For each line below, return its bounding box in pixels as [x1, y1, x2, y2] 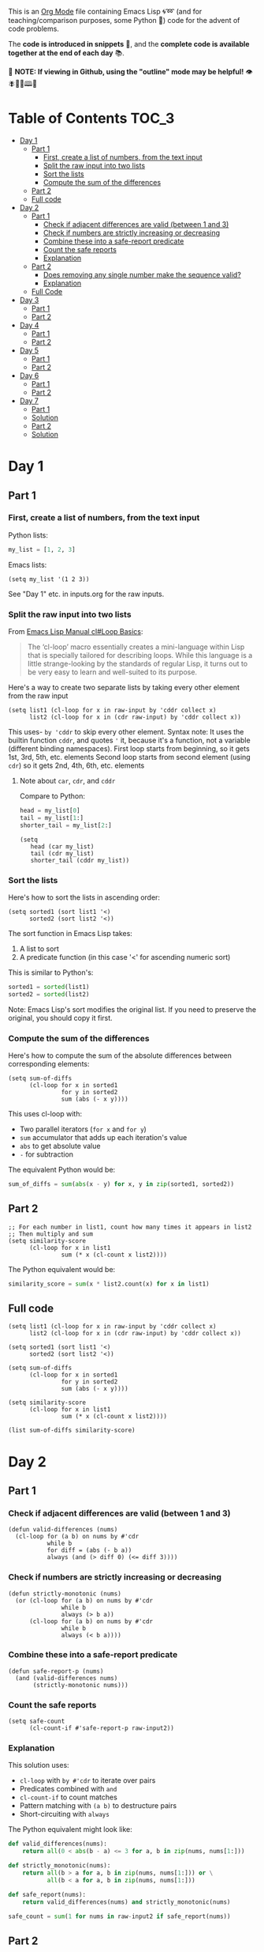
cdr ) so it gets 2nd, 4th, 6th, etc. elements [8, 761, 145, 770]
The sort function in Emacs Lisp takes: [8, 928, 132, 938]
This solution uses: [8, 1761, 69, 1770]
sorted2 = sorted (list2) [8, 990, 90, 999]
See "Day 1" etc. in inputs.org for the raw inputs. [8, 589, 165, 598]
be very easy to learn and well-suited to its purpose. [27, 667, 198, 677]
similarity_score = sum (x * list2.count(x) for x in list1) [8, 1280, 210, 1288]
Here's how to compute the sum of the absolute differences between [8, 1051, 232, 1060]
